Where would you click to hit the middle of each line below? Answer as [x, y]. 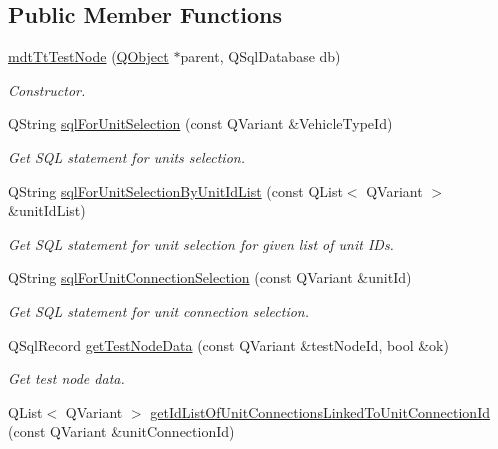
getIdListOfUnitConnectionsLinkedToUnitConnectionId [320, 411]
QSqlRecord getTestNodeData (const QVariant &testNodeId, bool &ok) [228, 344]
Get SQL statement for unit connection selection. [159, 310]
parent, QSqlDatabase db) [260, 56]
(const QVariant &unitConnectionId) [121, 431]
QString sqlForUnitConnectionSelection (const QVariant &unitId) [210, 277]
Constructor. [47, 89]
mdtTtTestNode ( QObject [88, 56]
